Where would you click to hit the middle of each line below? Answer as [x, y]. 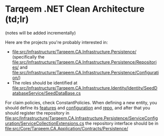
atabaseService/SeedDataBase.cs [46, 93]
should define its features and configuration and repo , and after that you [78, 108]
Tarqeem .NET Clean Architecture [75, 9]
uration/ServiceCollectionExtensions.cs [45, 123]
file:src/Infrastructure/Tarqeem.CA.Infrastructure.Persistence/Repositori [84, 62]
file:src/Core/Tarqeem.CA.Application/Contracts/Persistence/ [67, 128]
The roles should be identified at [45, 83]
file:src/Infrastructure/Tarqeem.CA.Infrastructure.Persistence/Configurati [85, 72]
